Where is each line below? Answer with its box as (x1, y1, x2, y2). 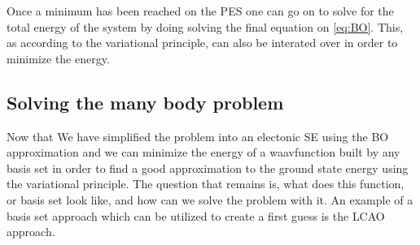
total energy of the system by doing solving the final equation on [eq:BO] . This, (7, 18, 404, 35)
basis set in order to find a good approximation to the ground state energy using (7, 159, 409, 176)
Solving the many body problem (7, 89, 284, 114)
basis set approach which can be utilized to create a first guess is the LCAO (7, 207, 385, 224)
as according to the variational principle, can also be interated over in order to (7, 34, 398, 51)
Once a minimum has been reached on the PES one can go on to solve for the (7, 2, 394, 19)
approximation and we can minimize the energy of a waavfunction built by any (7, 144, 400, 161)
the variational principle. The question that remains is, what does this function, (7, 175, 405, 192)
